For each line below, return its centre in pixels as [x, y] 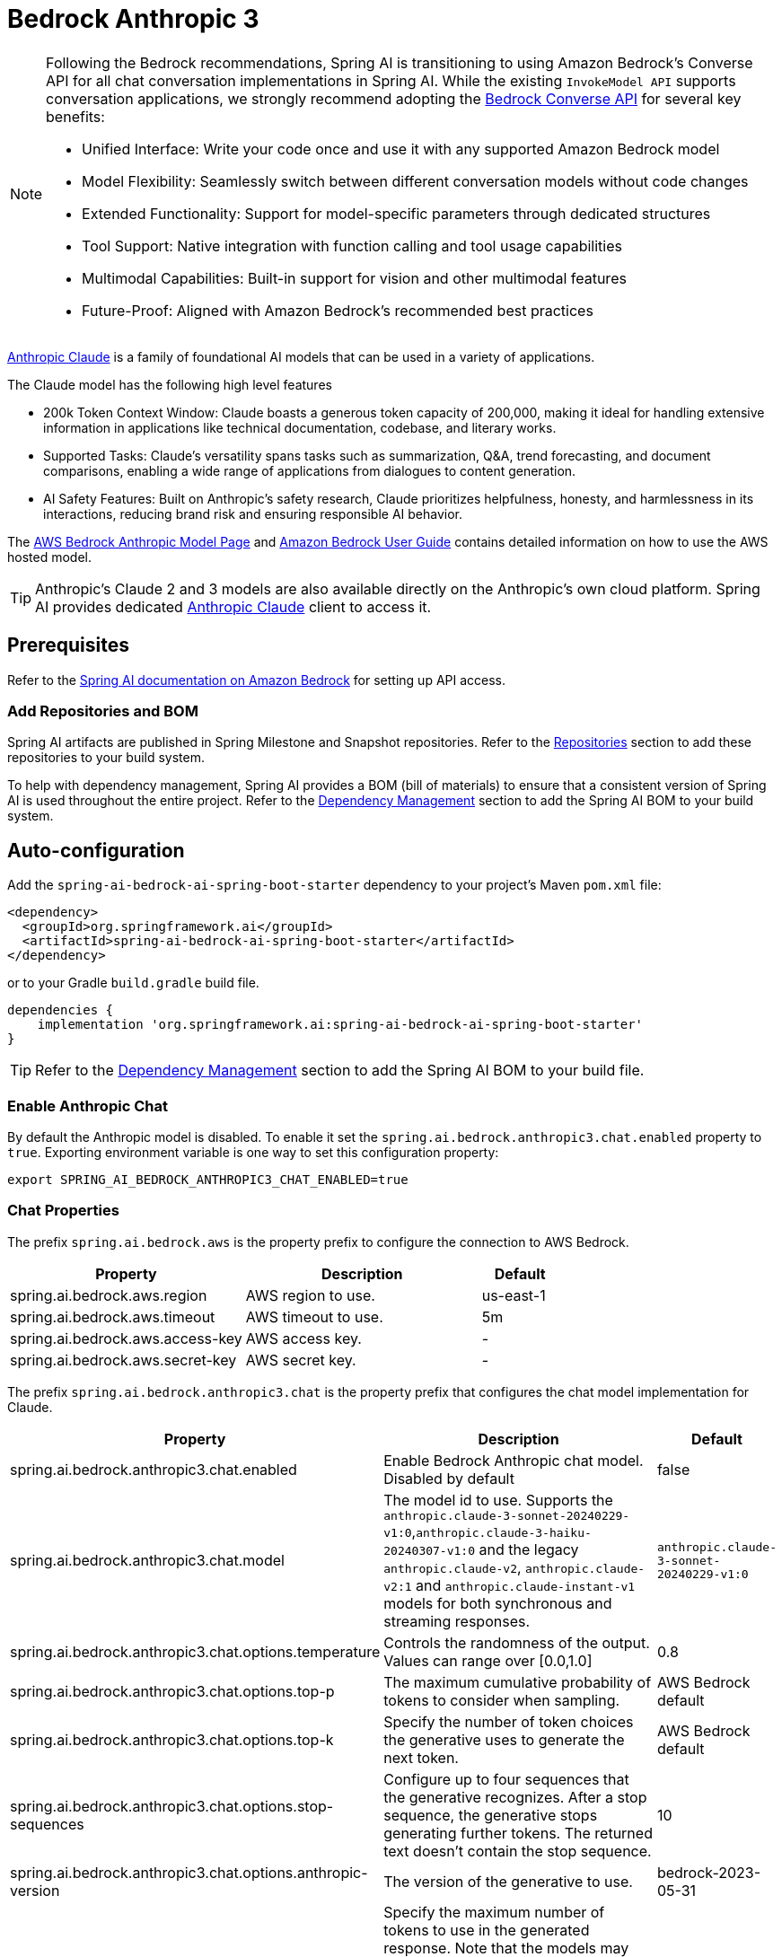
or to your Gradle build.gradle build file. [133, 983]
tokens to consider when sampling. [502, 1700]
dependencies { [61, 1010]
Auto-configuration [96, 850]
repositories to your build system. [106, 758]
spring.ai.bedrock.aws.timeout [113, 1316]
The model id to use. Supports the [498, 1500]
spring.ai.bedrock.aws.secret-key [123, 1360]
